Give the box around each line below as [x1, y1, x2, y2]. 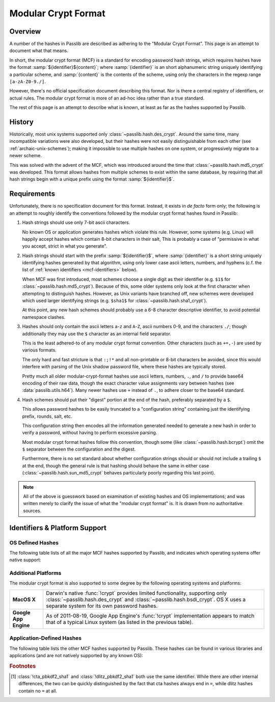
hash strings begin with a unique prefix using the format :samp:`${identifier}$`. [9, 176, 175, 182]
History [9, 118, 34, 126]
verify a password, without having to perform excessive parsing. [22, 430, 157, 436]
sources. [23, 508, 42, 514]
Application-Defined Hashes [9, 635, 82, 642]
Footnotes [9, 662, 36, 669]
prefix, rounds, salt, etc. [22, 413, 72, 419]
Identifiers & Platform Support [9, 523, 107, 532]
